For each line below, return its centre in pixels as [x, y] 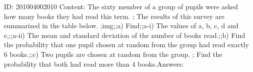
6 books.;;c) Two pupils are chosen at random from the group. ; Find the [113, 54]
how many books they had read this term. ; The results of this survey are [114, 16]
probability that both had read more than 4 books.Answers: [94, 63]
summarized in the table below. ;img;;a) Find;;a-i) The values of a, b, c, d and [121, 26]
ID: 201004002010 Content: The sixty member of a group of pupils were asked [121, 6]
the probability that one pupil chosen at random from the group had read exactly [126, 45]
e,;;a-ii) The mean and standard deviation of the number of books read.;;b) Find [125, 35]
